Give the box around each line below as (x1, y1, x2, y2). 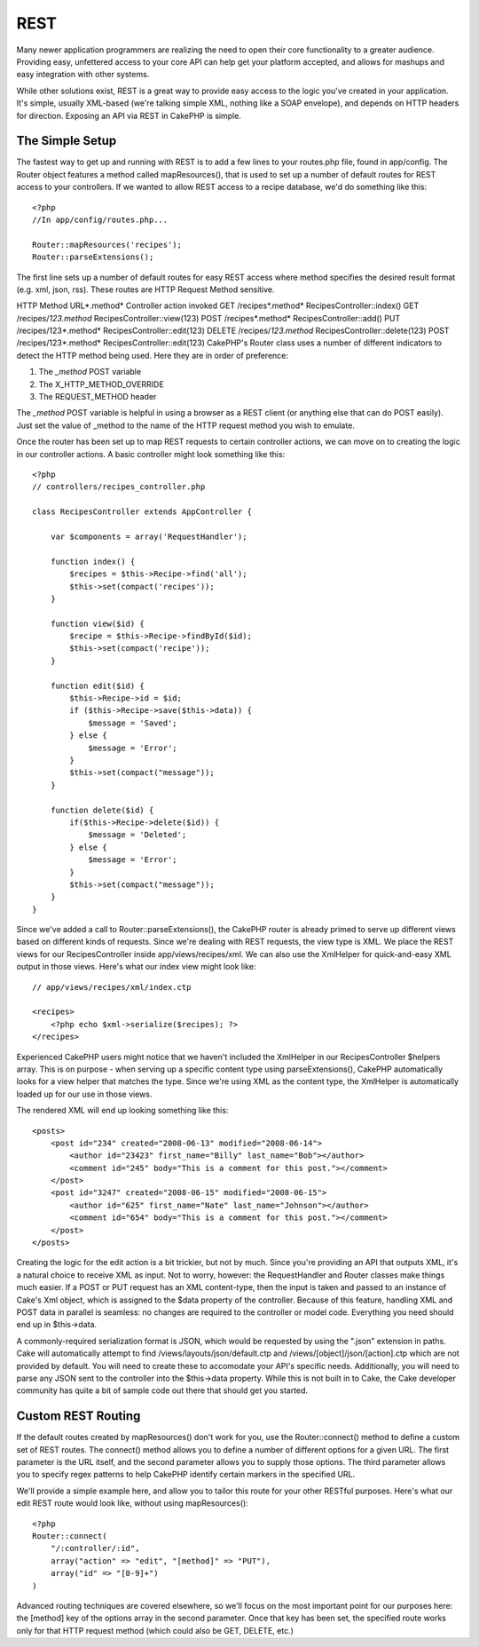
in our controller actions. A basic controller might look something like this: (16, 448, 286, 459)
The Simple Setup (16, 133, 117, 148)
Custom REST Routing (16, 1408, 141, 1424)
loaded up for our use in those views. (16, 1089, 153, 1099)
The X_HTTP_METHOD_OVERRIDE (38, 378, 164, 390)
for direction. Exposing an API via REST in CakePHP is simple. (16, 110, 241, 121)
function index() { (50, 556, 136, 566)
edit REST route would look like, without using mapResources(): (16, 1498, 248, 1508)
